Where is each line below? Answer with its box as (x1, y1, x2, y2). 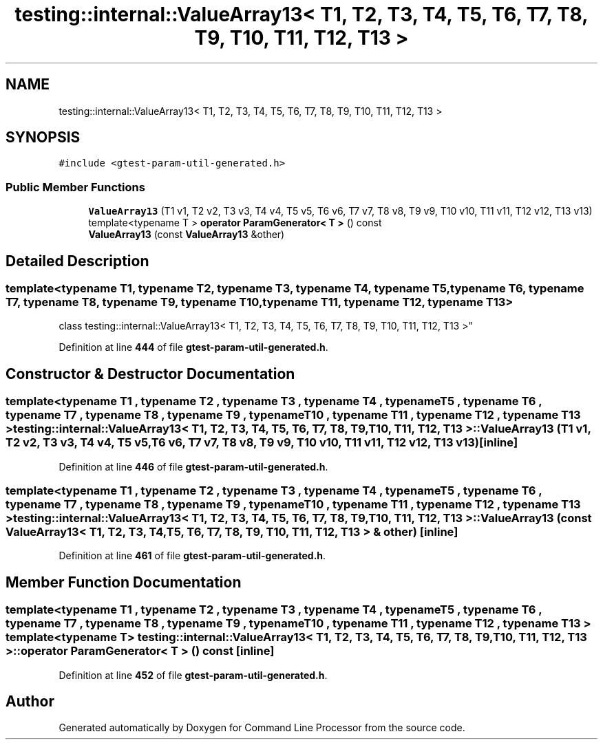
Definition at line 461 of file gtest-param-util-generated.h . (59, 550, 326, 562)
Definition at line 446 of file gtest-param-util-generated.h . (59, 460, 328, 473)
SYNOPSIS (6, 129, 81, 147)
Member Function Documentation (6, 573, 242, 591)
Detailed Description (6, 252, 149, 270)
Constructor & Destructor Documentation (6, 365, 295, 382)
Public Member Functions (6, 180, 145, 194)
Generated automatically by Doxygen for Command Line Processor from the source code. (59, 722, 465, 734)
